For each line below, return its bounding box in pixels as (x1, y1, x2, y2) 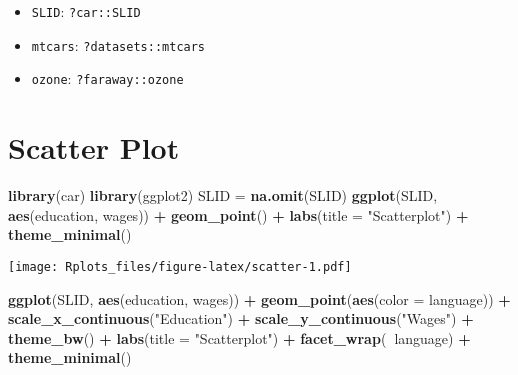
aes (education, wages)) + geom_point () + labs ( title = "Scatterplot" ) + (8, 204, 469, 225)
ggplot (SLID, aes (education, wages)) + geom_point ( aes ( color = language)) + (8, 288, 511, 309)
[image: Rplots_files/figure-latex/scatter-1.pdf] (8, 259, 352, 274)
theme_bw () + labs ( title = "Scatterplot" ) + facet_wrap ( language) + (8, 327, 471, 348)
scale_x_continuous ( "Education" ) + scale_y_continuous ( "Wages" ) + (8, 308, 474, 329)
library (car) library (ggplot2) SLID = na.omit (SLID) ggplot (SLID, (8, 185, 438, 206)
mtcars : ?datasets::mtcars (31, 34, 206, 55)
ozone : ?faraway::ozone (31, 68, 184, 89)
